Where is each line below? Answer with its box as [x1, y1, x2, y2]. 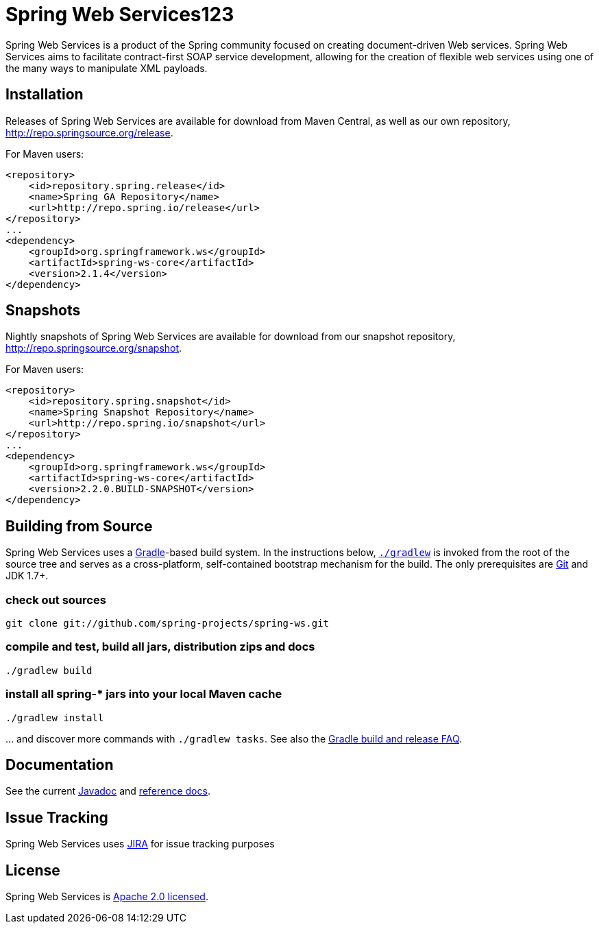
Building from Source [5, 517, 153, 535]
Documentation [5, 756, 114, 773]
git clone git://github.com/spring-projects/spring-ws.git [5, 618, 330, 629]
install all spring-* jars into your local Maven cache [5, 687, 282, 701]
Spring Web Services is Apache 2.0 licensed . [5, 891, 208, 903]
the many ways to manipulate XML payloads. [5, 62, 208, 74]
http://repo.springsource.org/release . [5, 126, 173, 138]
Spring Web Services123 [5, 3, 234, 26]
